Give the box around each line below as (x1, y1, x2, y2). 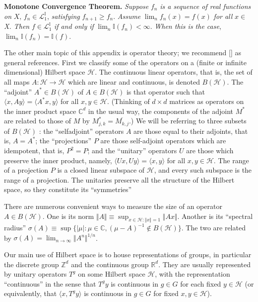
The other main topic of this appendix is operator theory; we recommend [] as (4, 47, 241, 58)
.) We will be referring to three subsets (129, 115, 247, 126)
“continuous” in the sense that (4, 278, 96, 289)
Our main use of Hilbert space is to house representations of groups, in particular (4, 249, 252, 260)
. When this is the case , (150, 21, 221, 31)
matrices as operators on (169, 96, 244, 106)
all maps (4, 77, 30, 87)
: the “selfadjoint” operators (39, 125, 124, 136)
